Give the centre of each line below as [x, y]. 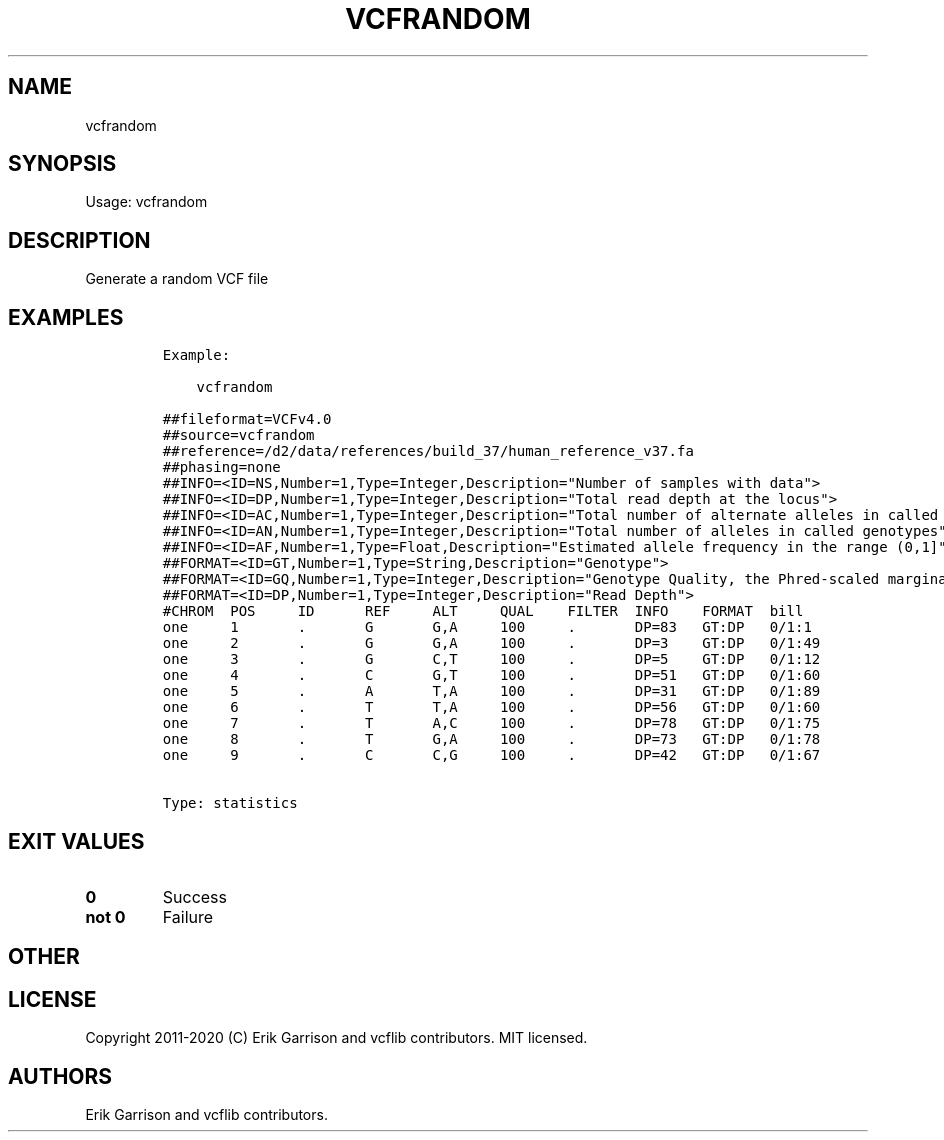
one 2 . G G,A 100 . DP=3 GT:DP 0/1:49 [491, 643]
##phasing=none [221, 467]
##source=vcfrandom [238, 435]
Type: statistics [230, 803]
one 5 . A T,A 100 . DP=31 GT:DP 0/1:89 [491, 691]
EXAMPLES [66, 317]
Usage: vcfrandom [146, 202]
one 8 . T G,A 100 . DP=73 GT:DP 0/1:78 [491, 739]
